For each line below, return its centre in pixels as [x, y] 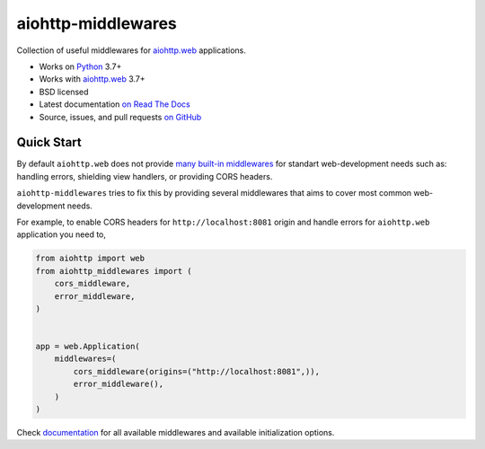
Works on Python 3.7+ [80, 66]
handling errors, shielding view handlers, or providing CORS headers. [145, 176]
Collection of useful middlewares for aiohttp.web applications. [132, 50]
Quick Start [49, 142]
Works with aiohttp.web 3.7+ [92, 79]
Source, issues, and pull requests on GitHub [120, 117]
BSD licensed [64, 92]
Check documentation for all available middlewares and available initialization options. [176, 433]
